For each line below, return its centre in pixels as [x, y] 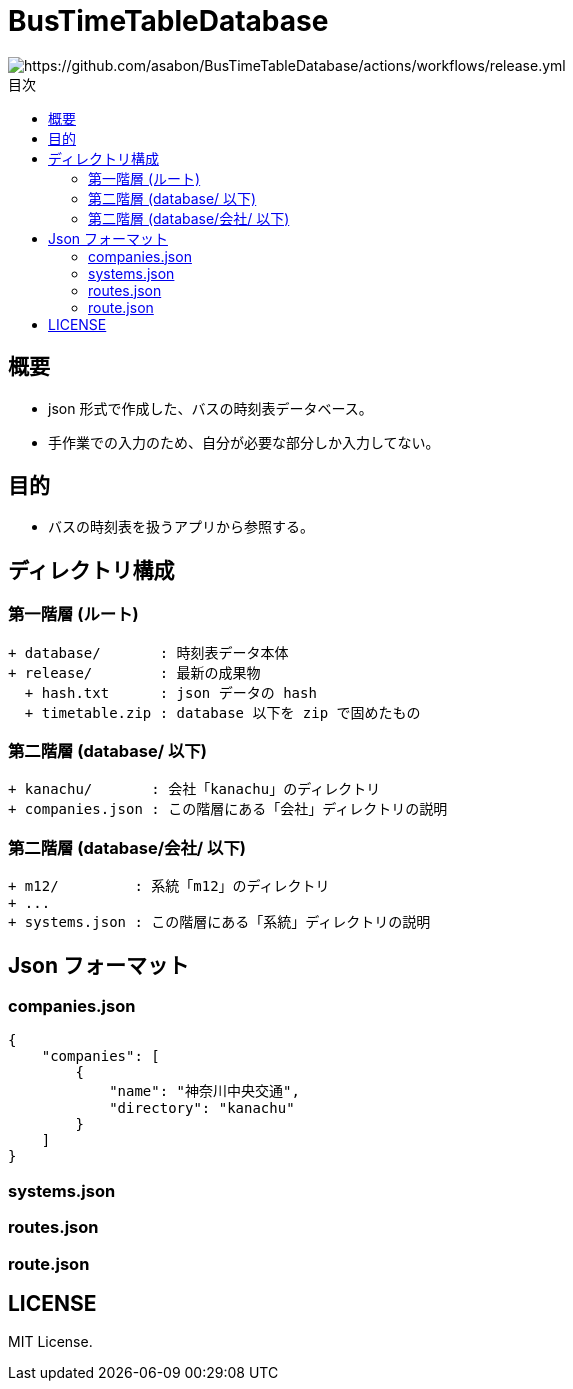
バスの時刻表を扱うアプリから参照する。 [181, 527]
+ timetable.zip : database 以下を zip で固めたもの [222, 712]
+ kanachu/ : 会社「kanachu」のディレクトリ [194, 789]
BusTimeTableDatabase [168, 21]
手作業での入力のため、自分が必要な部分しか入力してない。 [244, 442]
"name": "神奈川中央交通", [204, 1091]
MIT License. [50, 1342]
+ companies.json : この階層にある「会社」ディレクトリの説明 [228, 809]
